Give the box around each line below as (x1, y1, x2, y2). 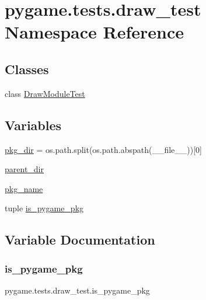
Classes (5, 60, 49, 78)
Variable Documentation (5, 231, 155, 249)
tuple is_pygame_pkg (5, 202, 84, 214)
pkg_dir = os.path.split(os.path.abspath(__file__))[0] (5, 143, 202, 155)
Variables (5, 116, 62, 134)
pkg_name (5, 182, 43, 194)
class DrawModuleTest (5, 87, 85, 99)
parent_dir (5, 163, 44, 175)
